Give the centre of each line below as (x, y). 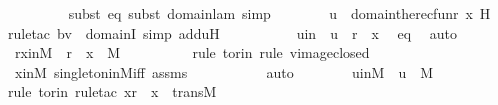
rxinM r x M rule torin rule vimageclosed (192, 52)
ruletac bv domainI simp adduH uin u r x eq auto (232, 32)
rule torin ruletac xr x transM (112, 91)
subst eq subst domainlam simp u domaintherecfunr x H (279, 13)
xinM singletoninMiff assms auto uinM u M (224, 71)
